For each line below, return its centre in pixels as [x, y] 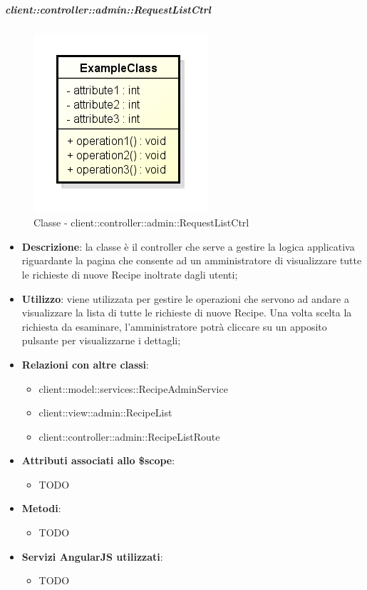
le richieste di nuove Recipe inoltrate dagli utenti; [130, 274]
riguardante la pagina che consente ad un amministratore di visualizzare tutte [192, 260]
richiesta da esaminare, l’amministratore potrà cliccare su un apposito [174, 326]
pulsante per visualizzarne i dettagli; [101, 340]
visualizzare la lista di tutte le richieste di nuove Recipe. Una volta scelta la [187, 312]
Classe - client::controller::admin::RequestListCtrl [141, 222]
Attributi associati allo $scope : [98, 460]
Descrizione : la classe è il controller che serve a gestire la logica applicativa [188, 246]
